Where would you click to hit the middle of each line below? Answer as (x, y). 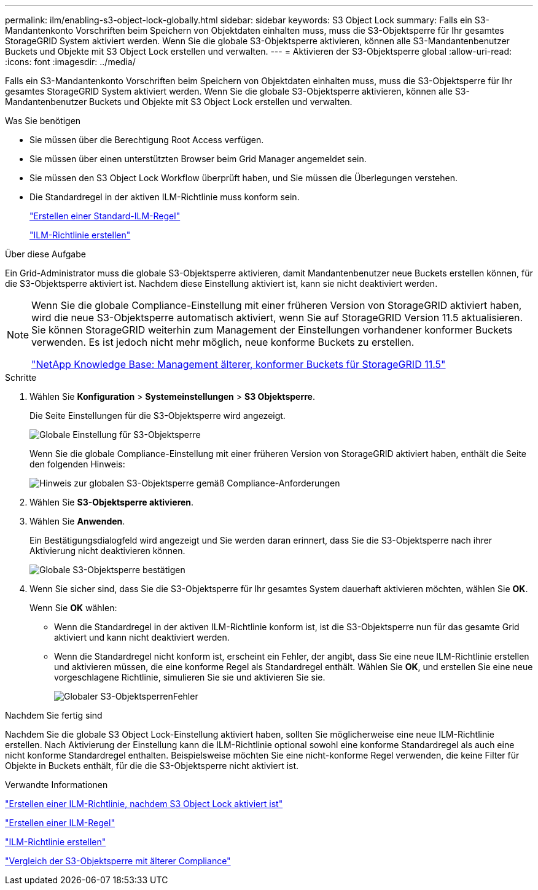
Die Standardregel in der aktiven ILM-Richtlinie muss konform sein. (165, 197)
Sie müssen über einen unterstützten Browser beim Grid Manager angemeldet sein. (198, 159)
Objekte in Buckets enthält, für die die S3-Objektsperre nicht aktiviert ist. (152, 766)
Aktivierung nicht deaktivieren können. (107, 551)
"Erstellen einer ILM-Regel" (60, 823)
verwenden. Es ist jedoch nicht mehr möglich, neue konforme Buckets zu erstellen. (223, 342)
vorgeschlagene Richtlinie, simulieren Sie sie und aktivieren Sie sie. (190, 677)
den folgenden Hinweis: (77, 464)
